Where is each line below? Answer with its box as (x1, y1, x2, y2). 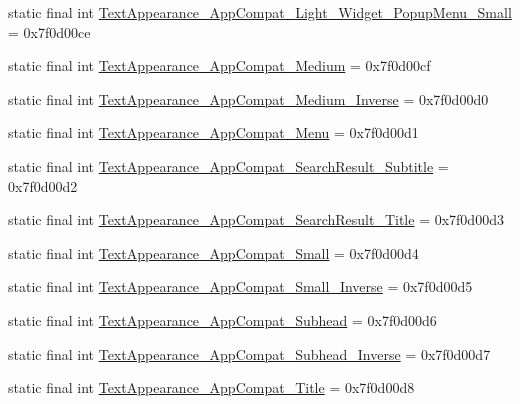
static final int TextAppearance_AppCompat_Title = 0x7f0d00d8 (8, 377, 415, 398)
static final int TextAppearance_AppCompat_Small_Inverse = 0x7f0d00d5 (8, 276, 473, 297)
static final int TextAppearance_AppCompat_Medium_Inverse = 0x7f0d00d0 (8, 88, 489, 109)
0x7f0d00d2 (8, 175, 78, 196)
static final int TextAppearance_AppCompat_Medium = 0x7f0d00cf (8, 55, 431, 76)
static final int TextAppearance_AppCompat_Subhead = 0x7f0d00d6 (8, 309, 437, 330)
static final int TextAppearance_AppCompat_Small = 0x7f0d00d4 (8, 242, 419, 263)
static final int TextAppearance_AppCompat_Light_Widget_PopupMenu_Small (8, 2, 512, 22)
